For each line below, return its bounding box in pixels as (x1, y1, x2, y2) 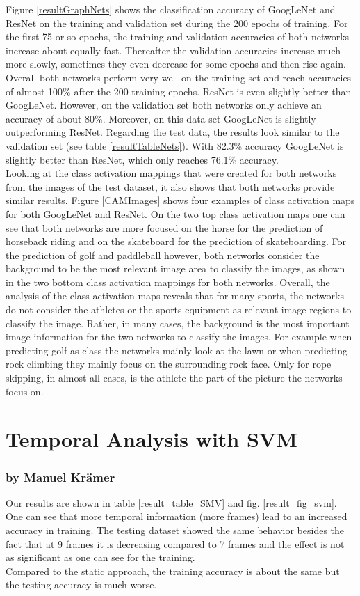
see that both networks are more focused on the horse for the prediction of (6, 220, 323, 235)
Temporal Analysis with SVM (6, 425, 297, 453)
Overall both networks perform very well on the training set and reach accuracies (6, 70, 352, 84)
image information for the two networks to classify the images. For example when (6, 329, 352, 344)
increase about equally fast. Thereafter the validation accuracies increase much (6, 42, 341, 57)
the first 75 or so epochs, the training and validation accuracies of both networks (6, 29, 350, 44)
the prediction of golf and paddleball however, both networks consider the (6, 247, 320, 262)
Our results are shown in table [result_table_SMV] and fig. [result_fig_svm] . (6, 495, 337, 510)
